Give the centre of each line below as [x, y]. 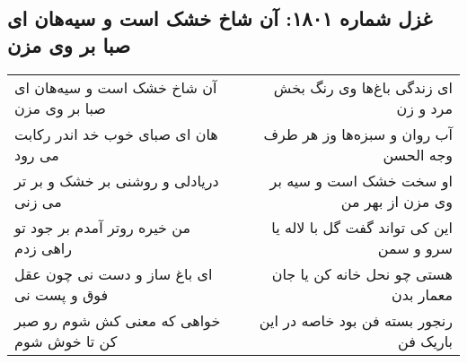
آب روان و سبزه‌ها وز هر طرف [358, 134]
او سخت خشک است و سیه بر [361, 180]
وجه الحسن [418, 154]
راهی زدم [44, 247]
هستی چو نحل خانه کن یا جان [362, 273]
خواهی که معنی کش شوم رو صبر [118, 320]
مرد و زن [424, 108]
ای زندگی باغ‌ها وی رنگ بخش [363, 87]
